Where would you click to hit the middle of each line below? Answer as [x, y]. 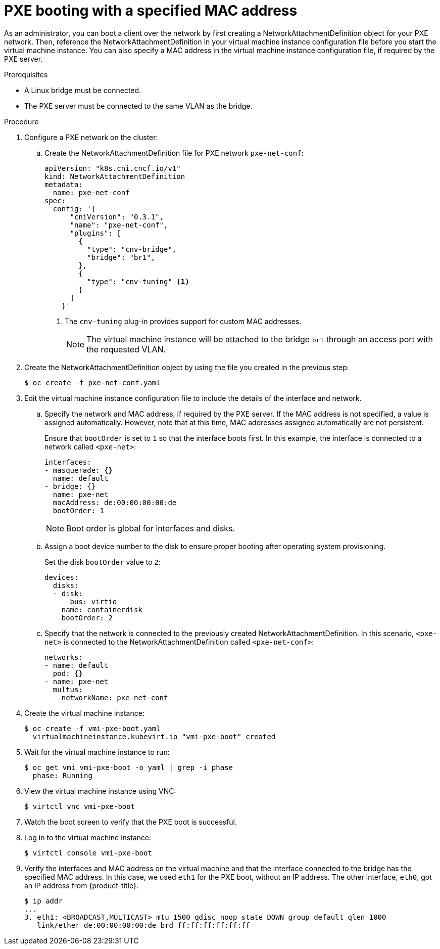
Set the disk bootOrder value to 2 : [103, 562]
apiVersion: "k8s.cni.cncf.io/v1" [113, 168]
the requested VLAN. [126, 349]
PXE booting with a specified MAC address [151, 11]
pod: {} [68, 673]
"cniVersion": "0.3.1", [117, 217]
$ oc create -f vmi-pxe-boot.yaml [92, 728]
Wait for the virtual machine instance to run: [97, 752]
